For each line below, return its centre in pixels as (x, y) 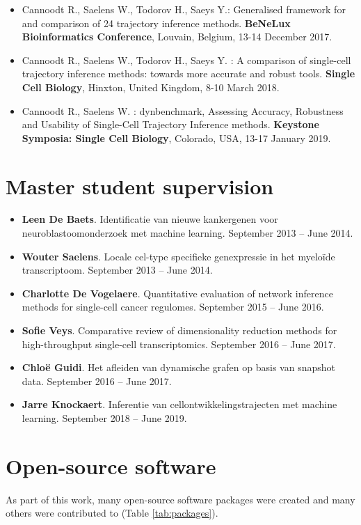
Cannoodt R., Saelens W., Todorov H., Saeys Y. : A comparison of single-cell (186, 60)
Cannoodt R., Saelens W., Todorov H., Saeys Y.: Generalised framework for (184, 9)
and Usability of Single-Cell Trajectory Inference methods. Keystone (170, 124)
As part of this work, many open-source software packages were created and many (180, 499)
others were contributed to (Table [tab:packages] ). (112, 513)
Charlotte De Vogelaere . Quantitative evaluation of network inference (177, 293)
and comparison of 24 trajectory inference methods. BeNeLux (156, 23)
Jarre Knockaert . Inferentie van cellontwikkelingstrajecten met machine (179, 404)
